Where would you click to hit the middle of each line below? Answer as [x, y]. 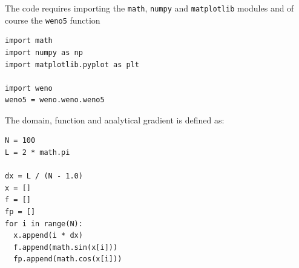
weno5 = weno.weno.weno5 [55, 100]
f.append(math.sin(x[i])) [66, 247]
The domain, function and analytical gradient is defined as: [115, 119]
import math [29, 41]
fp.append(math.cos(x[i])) [68, 259]
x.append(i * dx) [48, 236]
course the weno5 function [53, 20]
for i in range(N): [44, 224]
